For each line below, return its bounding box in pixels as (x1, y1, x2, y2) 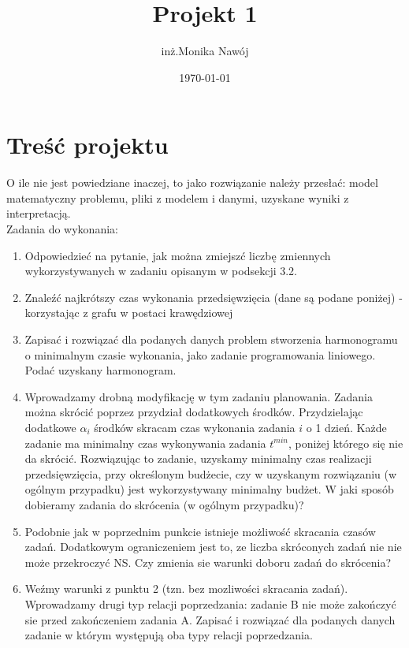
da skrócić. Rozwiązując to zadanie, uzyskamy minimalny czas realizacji (24, 450, 372, 467)
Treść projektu (6, 128, 169, 161)
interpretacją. (6, 205, 71, 222)
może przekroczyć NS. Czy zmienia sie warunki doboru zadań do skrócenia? (24, 553, 392, 570)
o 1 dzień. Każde (306, 419, 387, 435)
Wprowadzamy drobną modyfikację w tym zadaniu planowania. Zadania (24, 388, 373, 404)
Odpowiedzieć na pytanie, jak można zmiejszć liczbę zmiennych (24, 247, 331, 263)
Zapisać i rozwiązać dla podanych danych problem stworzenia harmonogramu (24, 331, 398, 347)
